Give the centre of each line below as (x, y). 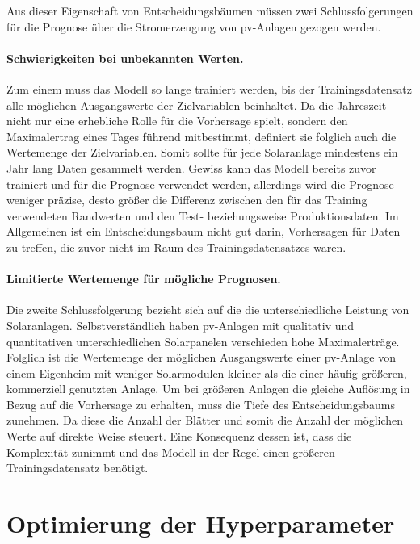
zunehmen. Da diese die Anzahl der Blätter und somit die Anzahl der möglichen (205, 420)
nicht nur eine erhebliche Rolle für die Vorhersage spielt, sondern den (177, 121)
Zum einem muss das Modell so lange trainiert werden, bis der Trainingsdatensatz (209, 88)
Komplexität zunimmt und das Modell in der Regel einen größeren (171, 452)
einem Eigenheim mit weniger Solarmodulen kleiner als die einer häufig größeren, (207, 372)
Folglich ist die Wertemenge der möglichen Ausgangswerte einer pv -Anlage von (202, 357)
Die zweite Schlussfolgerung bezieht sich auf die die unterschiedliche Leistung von (208, 310)
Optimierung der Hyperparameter (201, 523)
